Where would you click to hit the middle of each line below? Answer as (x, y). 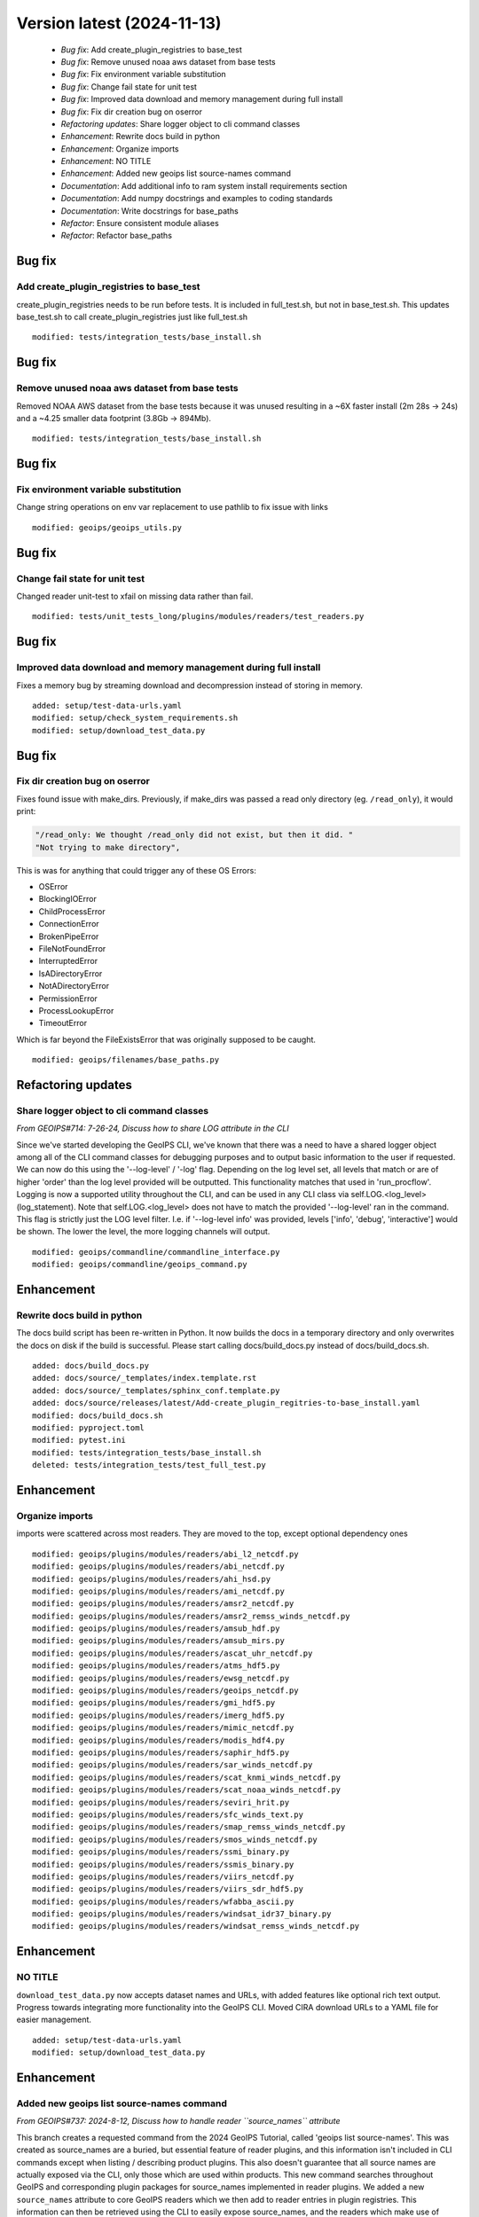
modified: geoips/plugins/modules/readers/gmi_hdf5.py (154, 1703)
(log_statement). (46, 1207)
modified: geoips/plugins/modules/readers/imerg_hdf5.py (159, 1715)
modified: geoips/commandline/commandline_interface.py (156, 1252)
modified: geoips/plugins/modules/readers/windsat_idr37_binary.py (182, 1914)
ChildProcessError (72, 911)
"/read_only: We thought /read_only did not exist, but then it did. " (194, 835)
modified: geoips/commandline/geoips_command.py (140, 1265)
